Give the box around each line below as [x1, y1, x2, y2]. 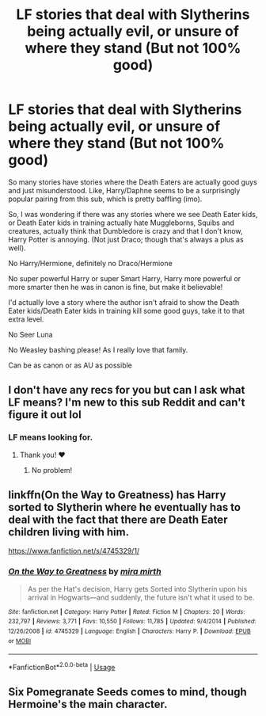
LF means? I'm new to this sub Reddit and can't [8, 396, 245, 409]
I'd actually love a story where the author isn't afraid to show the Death [8, 297, 240, 307]
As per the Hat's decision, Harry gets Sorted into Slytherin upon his [27, 584, 248, 593]
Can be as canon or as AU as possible [8, 360, 133, 370]
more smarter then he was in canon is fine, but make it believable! [8, 282, 223, 291]
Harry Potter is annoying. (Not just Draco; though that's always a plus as [8, 234, 244, 244]
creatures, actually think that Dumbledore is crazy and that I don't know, [8, 226, 243, 235]
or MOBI [8, 637, 32, 645]
